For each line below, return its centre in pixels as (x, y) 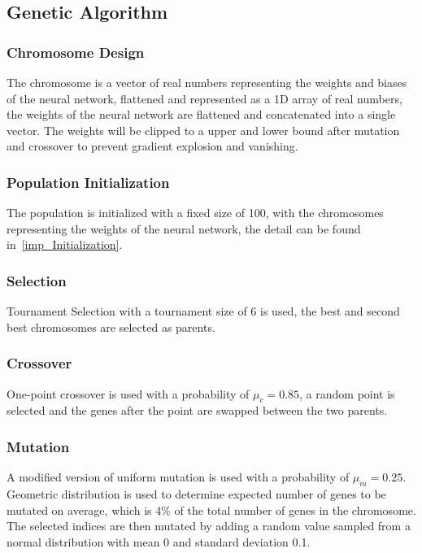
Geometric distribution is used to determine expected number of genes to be (196, 494)
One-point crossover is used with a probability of (128, 393)
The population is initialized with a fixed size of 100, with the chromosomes (195, 213)
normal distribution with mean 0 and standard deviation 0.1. (159, 541)
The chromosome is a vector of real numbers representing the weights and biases (207, 82)
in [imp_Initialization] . (65, 244)
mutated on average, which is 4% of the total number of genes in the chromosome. (211, 509)
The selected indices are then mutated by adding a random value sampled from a (209, 526)
